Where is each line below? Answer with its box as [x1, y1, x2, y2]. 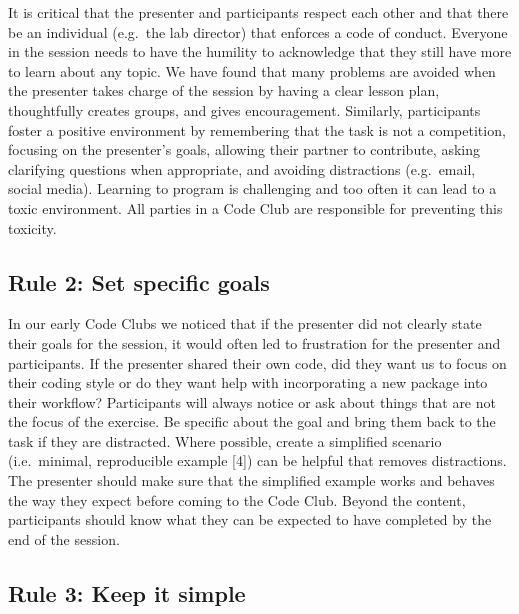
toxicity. [8, 217, 57, 238]
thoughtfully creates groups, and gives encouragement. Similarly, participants [8, 99, 481, 120]
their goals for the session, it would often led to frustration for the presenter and [8, 332, 501, 353]
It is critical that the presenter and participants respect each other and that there [8, 2, 509, 22]
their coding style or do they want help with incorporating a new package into [8, 372, 488, 393]
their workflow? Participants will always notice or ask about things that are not [8, 391, 496, 412]
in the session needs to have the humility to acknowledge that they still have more [8, 41, 512, 62]
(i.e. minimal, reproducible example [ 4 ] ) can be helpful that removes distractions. [8, 450, 507, 471]
